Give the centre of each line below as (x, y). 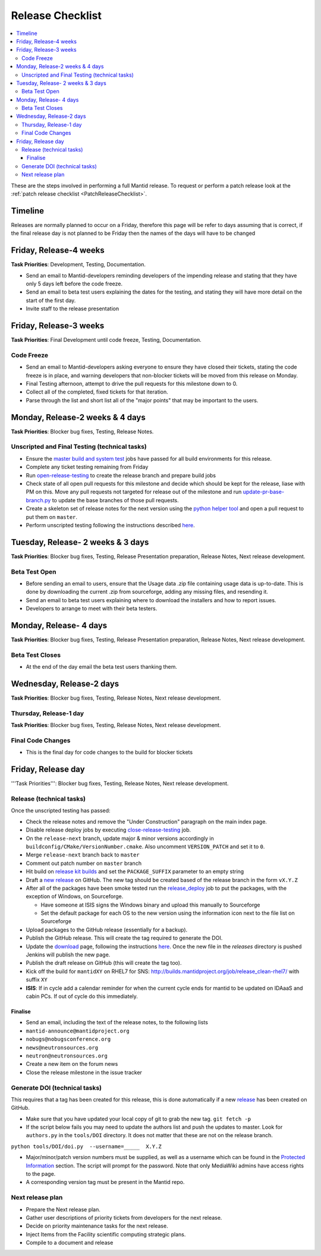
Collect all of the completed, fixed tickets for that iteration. (97, 392)
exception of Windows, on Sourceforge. (75, 896)
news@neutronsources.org (62, 1047)
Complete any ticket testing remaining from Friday (87, 467)
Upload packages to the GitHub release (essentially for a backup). (107, 930)
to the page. (41, 1174)
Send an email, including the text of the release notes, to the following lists (117, 1022)
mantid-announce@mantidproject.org (78, 1031)
